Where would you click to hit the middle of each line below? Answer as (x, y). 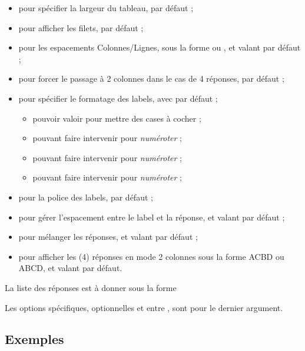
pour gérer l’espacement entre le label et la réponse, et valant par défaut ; (152, 217)
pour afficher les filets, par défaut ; (81, 27)
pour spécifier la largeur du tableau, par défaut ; (106, 8)
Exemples (34, 339)
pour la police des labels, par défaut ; (86, 197)
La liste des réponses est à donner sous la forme (91, 287)
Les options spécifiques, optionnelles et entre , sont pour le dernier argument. (144, 307)
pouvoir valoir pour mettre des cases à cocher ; (117, 118)
